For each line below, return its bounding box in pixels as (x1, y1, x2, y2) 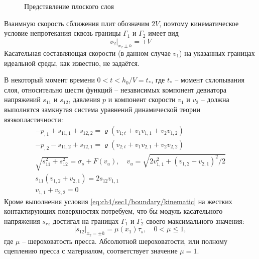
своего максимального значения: (146, 215, 244, 226)
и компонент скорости (108, 94, 176, 105)
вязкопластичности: (4, 114, 63, 124)
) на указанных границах (179, 47, 255, 58)
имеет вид (148, 28, 179, 38)
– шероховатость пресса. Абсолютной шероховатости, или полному (22, 235, 227, 246)
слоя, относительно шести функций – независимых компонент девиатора (4, 84, 226, 95)
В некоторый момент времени (4, 74, 95, 85)
